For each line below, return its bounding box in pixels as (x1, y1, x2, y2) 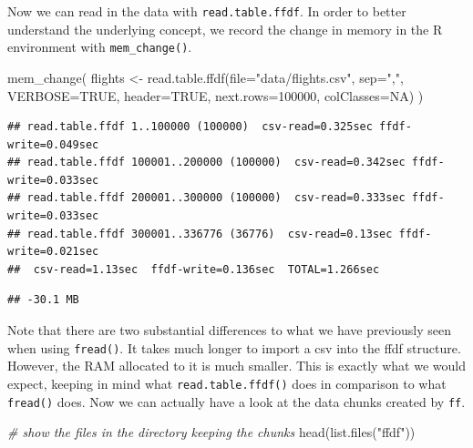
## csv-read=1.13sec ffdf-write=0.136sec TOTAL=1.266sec (7, 262, 380, 276)
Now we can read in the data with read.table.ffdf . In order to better (7, 2, 406, 20)
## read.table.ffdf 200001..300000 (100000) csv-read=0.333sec (7, 191, 406, 205)
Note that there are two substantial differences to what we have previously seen (7, 321, 451, 340)
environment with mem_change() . (7, 37, 192, 56)
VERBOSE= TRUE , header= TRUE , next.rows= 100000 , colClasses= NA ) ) (7, 86, 424, 105)
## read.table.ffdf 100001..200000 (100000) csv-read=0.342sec (7, 156, 406, 169)
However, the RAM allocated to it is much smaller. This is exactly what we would (7, 356, 466, 375)
